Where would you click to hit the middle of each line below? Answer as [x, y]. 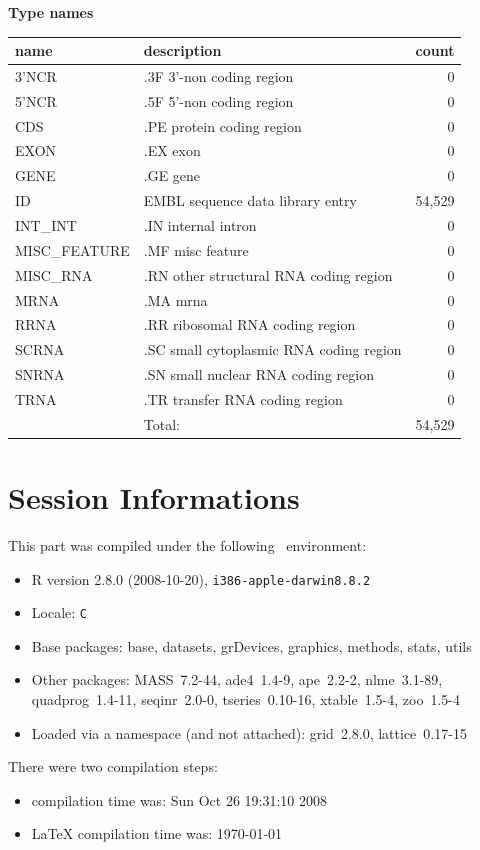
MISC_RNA [54, 274]
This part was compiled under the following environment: [187, 544]
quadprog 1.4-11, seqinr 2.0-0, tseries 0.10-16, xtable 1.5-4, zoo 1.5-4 [245, 699]
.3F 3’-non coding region [218, 75]
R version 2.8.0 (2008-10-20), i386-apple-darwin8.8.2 [201, 578]
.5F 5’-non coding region [218, 100]
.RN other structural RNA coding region [268, 274]
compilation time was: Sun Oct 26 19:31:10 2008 [179, 799]
